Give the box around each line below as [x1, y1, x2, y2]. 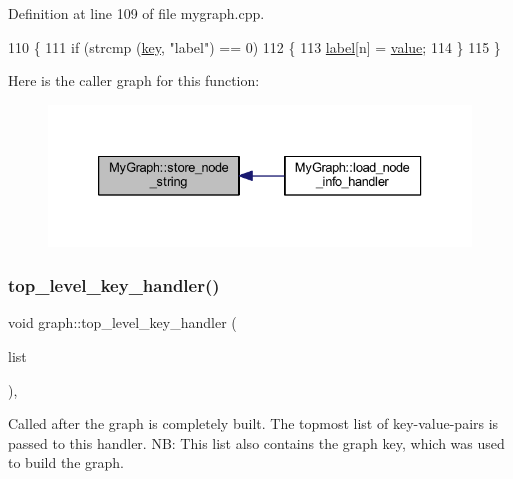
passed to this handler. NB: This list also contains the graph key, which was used [8, 432, 505, 453]
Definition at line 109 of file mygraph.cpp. [8, 3, 265, 23]
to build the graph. [8, 452, 124, 473]
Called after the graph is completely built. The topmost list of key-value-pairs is [8, 413, 499, 434]
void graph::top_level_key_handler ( [8, 312, 237, 333]
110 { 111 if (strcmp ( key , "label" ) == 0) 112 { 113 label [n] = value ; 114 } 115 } [8, 36, 501, 57]
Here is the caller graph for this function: [8, 70, 260, 91]
